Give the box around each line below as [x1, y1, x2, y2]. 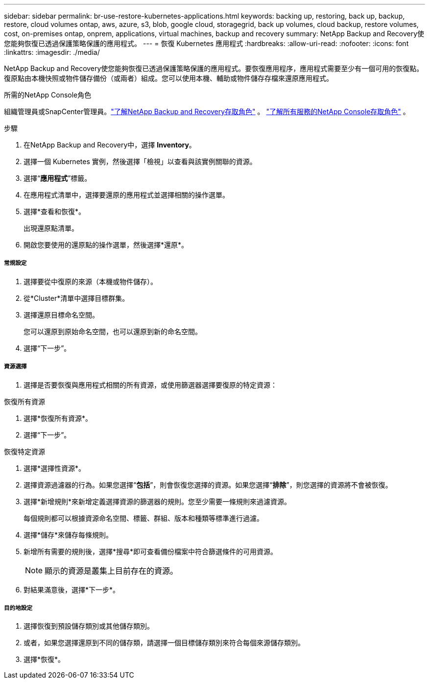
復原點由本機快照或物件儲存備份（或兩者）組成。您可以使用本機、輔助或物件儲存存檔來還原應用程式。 [4, 74, 333, 82]
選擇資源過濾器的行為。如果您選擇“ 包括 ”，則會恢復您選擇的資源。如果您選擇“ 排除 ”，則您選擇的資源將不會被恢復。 [24, 480, 392, 489]
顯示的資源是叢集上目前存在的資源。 [45, 565, 178, 576]
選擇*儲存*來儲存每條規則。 [24, 530, 113, 539]
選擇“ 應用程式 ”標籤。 [24, 174, 92, 182]
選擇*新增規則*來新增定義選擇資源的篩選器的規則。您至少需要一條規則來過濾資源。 [24, 497, 291, 506]
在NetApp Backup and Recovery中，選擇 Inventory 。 [24, 141, 196, 149]
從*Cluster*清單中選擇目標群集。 [24, 293, 129, 302]
